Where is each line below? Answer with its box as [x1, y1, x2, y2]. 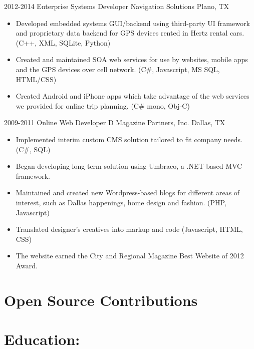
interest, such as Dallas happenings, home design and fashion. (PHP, [16, 197, 226, 207]
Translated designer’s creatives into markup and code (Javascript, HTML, [16, 224, 243, 234]
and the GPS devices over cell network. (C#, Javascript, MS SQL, [16, 64, 220, 74]
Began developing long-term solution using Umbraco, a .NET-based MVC [16, 161, 242, 171]
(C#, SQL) [16, 144, 51, 154]
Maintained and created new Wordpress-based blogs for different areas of [16, 187, 240, 198]
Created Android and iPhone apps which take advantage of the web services [16, 91, 249, 101]
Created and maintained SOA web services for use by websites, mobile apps [16, 54, 248, 65]
